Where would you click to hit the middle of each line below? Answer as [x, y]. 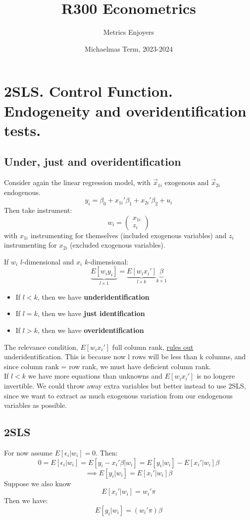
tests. [23, 130]
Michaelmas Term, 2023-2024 [129, 48]
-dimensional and [48, 261]
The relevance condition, [41, 347]
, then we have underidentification [93, 296]
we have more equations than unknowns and [95, 376]
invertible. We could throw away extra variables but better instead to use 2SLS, [125, 386]
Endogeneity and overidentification [125, 110]
